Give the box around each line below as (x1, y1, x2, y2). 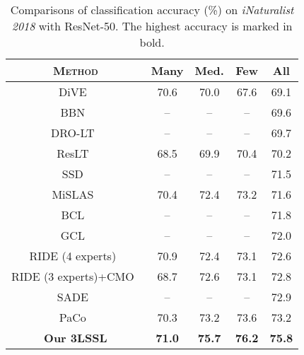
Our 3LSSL (44, 330, 107, 346)
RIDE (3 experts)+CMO (11, 268, 134, 284)
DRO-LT (51, 124, 95, 141)
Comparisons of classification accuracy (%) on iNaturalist (10, 1, 294, 18)
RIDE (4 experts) (29, 248, 117, 264)
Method (53, 62, 98, 78)
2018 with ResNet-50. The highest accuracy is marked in (11, 18, 293, 34)
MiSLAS (52, 186, 94, 202)
